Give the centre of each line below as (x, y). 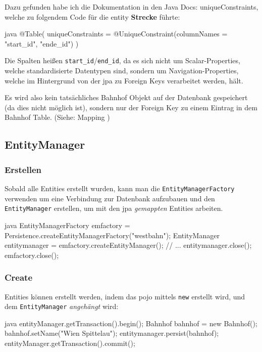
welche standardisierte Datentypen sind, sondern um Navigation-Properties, (122, 71)
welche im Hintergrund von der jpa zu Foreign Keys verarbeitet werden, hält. (124, 80)
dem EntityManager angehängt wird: (62, 306)
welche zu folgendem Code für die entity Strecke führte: (92, 16)
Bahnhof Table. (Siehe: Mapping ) (57, 117)
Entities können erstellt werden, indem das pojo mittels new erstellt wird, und (125, 296)
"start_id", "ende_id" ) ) (42, 43)
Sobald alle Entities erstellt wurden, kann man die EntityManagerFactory (120, 188)
